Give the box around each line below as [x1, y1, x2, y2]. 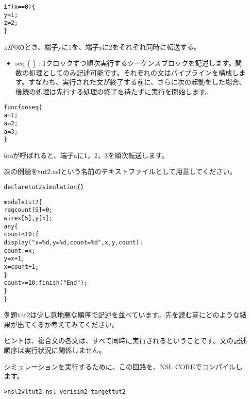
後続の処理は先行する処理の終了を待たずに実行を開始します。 [15, 87, 212, 96]
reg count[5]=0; [4, 207, 53, 214]
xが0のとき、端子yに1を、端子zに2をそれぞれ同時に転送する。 [4, 41, 201, 52]
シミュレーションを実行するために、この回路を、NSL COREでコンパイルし [4, 361, 243, 371]
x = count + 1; [4, 263, 39, 270]
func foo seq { [4, 104, 42, 111]
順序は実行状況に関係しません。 [4, 345, 106, 355]
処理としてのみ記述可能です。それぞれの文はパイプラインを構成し [29, 67, 239, 77]
